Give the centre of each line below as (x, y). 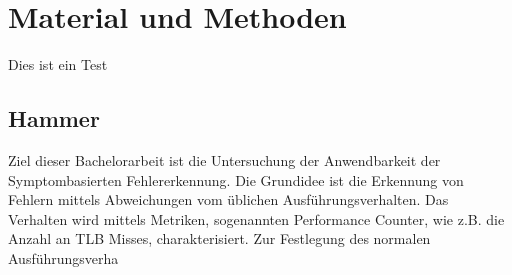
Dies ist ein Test (58, 64)
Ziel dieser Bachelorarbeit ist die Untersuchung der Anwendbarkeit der (224, 159)
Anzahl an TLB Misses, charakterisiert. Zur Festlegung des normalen (219, 238)
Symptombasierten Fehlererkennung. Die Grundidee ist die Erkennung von (236, 179)
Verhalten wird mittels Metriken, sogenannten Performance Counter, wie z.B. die (256, 218)
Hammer (54, 118)
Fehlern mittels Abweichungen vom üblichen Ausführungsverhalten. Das (228, 199)
